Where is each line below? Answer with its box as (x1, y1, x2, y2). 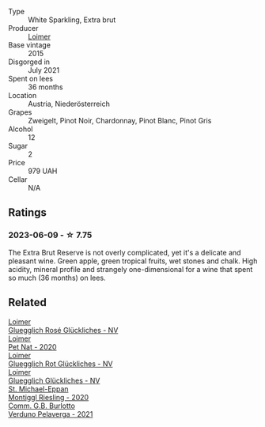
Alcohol (8, 124, 33, 134)
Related (8, 296, 47, 309)
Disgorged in (8, 57, 50, 66)
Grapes (8, 108, 32, 117)
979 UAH (28, 166, 58, 176)
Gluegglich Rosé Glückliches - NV (8, 325, 119, 334)
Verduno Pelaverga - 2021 (8, 409, 93, 418)
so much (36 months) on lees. (8, 273, 106, 282)
